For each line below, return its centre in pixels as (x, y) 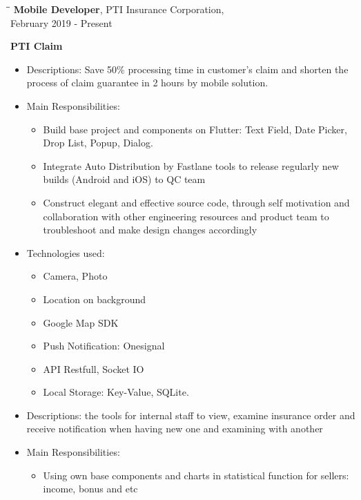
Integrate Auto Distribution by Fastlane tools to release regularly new (191, 165)
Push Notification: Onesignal (104, 346)
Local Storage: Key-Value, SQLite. (116, 392)
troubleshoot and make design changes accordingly (150, 230)
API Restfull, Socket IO (94, 368)
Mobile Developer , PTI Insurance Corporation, (119, 9)
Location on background (95, 299)
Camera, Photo (75, 276)
